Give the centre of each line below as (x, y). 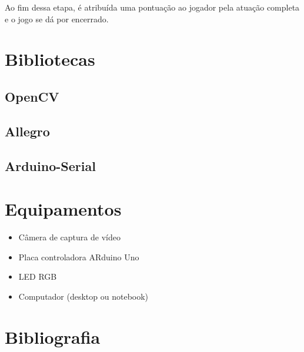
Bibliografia (53, 336)
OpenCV (32, 96)
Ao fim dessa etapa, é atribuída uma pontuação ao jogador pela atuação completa (152, 7)
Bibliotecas (50, 59)
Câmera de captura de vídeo (69, 237)
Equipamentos (63, 209)
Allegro (27, 131)
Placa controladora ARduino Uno (79, 257)
